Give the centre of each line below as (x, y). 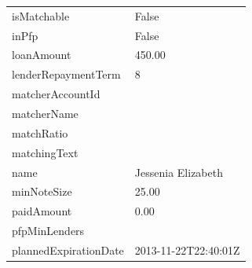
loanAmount (42, 55)
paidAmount (42, 211)
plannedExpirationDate (68, 250)
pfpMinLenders (48, 231)
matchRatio (40, 132)
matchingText (45, 152)
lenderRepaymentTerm (66, 74)
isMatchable (41, 15)
